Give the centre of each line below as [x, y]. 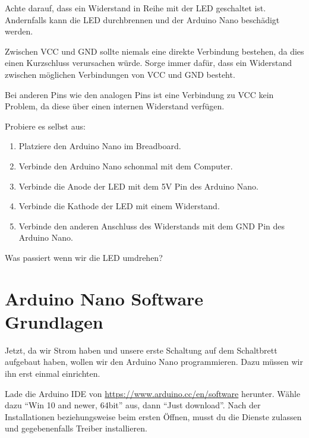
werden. [19, 31]
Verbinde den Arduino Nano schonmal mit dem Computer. [126, 166]
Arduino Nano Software [104, 298]
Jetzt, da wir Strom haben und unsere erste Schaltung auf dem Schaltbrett [141, 350]
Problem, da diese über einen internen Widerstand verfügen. [115, 106]
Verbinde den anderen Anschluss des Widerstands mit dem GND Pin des [152, 226]
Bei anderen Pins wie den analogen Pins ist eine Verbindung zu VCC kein [139, 94]
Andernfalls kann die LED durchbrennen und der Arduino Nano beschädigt [142, 19]
